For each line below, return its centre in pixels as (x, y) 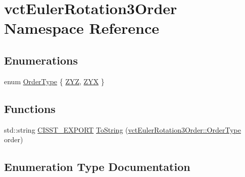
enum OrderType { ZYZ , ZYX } (54, 81)
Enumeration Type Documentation (97, 167)
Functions (30, 108)
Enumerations (41, 60)
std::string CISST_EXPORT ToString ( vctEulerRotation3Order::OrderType (122, 129)
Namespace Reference (82, 28)
